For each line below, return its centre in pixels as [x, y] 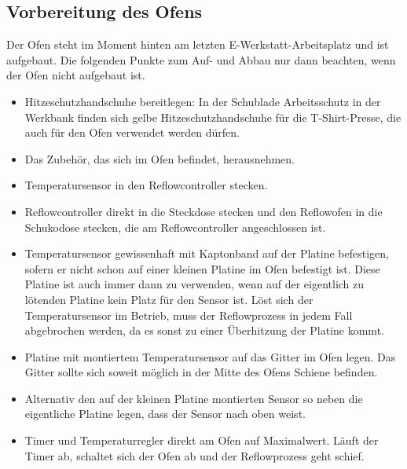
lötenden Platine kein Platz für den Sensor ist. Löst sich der [169, 299]
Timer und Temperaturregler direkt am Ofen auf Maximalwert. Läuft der [202, 440]
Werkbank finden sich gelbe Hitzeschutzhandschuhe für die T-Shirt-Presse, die [213, 117]
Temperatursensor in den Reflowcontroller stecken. [146, 185]
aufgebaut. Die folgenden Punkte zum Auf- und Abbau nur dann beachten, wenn [201, 59]
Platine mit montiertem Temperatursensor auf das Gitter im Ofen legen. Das [210, 356]
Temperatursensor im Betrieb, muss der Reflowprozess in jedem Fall [189, 315]
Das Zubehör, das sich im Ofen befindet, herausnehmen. [160, 158]
